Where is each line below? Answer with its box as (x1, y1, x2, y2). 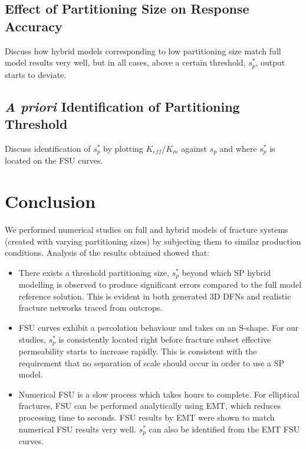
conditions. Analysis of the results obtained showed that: (5, 246, 210, 259)
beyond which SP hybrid (182, 266, 271, 278)
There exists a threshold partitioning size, (18, 266, 169, 278)
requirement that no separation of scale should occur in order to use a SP (18, 356, 285, 369)
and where (219, 142, 257, 154)
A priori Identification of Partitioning (5, 97, 240, 115)
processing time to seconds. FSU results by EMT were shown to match (18, 411, 275, 424)
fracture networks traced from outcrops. (18, 301, 163, 314)
